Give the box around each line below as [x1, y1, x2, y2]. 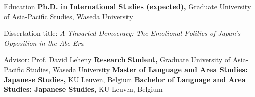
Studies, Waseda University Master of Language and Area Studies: [26, 64, 248, 74]
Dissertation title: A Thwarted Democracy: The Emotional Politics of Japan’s [4, 28, 240, 38]
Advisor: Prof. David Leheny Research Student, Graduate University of [4, 54, 231, 65]
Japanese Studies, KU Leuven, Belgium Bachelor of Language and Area [4, 74, 246, 84]
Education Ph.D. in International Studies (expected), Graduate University [4, 1, 251, 11]
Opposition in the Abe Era [4, 37, 84, 48]
